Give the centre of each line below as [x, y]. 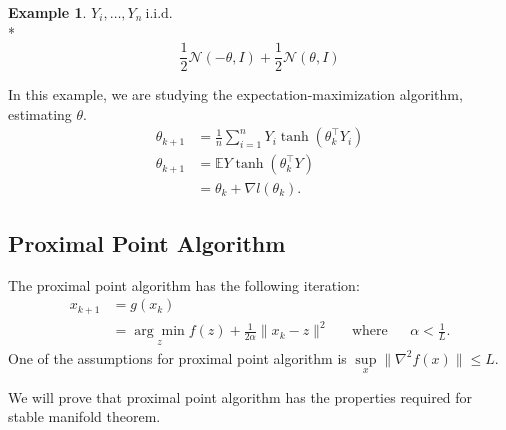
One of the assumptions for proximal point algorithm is [177, 357]
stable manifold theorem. [84, 416]
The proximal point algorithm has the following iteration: [184, 284]
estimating [40, 113]
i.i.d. [159, 14]
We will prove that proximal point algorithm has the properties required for [240, 396]
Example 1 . [47, 12]
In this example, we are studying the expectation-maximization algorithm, [235, 94]
